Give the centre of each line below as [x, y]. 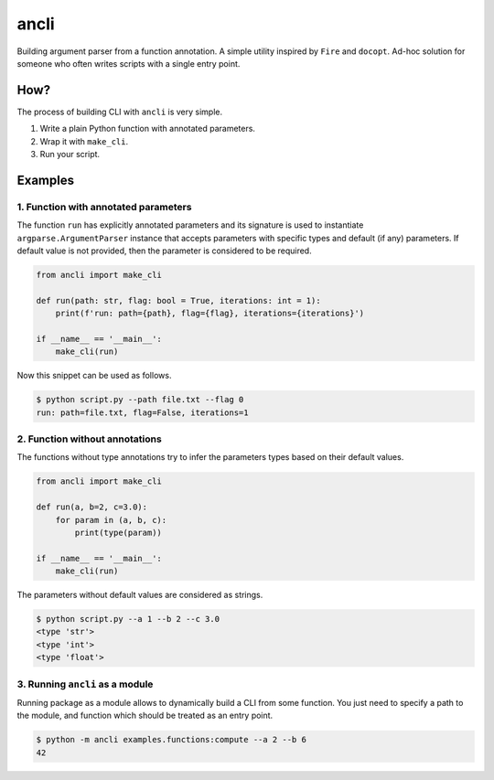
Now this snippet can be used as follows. [94, 376]
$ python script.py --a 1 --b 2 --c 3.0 [128, 619]
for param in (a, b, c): [111, 520]
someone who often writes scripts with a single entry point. [129, 63]
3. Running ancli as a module [85, 684]
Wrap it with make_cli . [84, 141]
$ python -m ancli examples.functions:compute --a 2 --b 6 [171, 740]
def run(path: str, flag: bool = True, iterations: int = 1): [178, 300]
